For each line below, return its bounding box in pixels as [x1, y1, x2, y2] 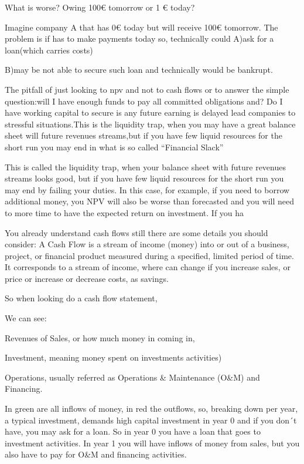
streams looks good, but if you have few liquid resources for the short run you [5, 172, 284, 184]
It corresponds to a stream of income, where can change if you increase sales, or [5, 261, 291, 273]
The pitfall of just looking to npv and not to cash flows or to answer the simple [5, 83, 289, 95]
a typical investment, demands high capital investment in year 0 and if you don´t [5, 413, 297, 426]
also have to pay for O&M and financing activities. [5, 448, 187, 460]
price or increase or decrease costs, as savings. [5, 272, 169, 284]
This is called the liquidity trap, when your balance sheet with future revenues [5, 160, 286, 173]
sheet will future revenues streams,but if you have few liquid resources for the [5, 129, 282, 142]
